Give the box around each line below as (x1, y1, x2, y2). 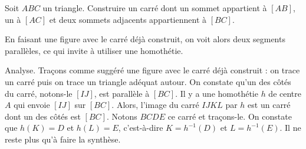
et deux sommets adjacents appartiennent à (49, 13, 206, 25)
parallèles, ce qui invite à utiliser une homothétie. (5, 44, 183, 56)
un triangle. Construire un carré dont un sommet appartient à (42, 2, 267, 13)
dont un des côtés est (5, 110, 81, 122)
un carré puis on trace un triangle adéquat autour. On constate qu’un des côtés (5, 75, 291, 87)
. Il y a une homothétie (175, 87, 258, 99)
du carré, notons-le (5, 87, 73, 99)
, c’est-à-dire (118, 121, 163, 134)
